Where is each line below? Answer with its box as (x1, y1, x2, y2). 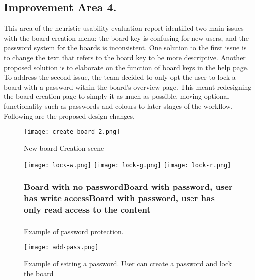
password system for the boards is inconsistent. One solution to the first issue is (4, 42, 247, 53)
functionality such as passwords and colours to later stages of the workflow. (4, 100, 233, 111)
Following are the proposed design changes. (4, 110, 135, 121)
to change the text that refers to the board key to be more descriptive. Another (4, 52, 246, 62)
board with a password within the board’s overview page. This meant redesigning (4, 81, 252, 92)
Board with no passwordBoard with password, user (24, 180, 233, 192)
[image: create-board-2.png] (24, 128, 120, 136)
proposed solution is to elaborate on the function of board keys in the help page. (4, 62, 249, 72)
